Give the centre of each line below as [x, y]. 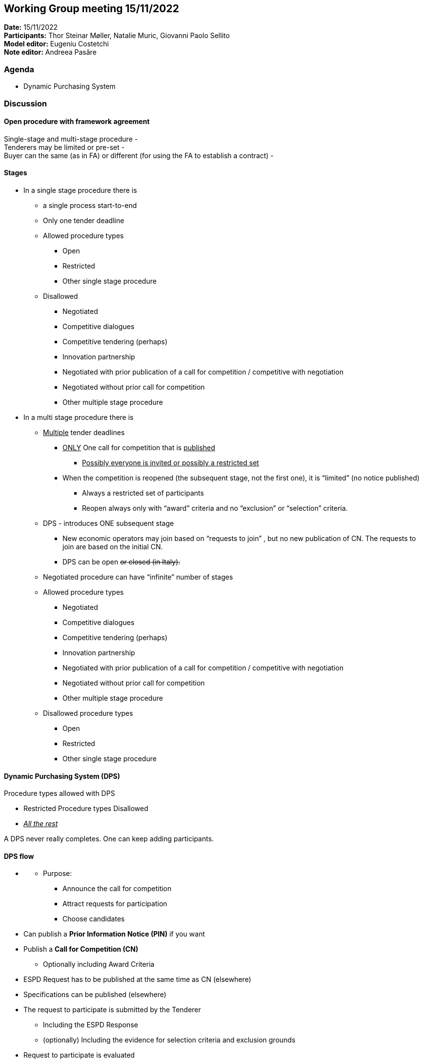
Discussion [26, 103]
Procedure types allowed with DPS [60, 793]
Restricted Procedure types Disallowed [86, 809]
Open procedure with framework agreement [77, 122]
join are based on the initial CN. [113, 546]
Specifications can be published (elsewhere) [95, 995]
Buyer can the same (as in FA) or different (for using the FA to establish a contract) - [139, 155]
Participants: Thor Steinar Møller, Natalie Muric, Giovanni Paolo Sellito [117, 36]
